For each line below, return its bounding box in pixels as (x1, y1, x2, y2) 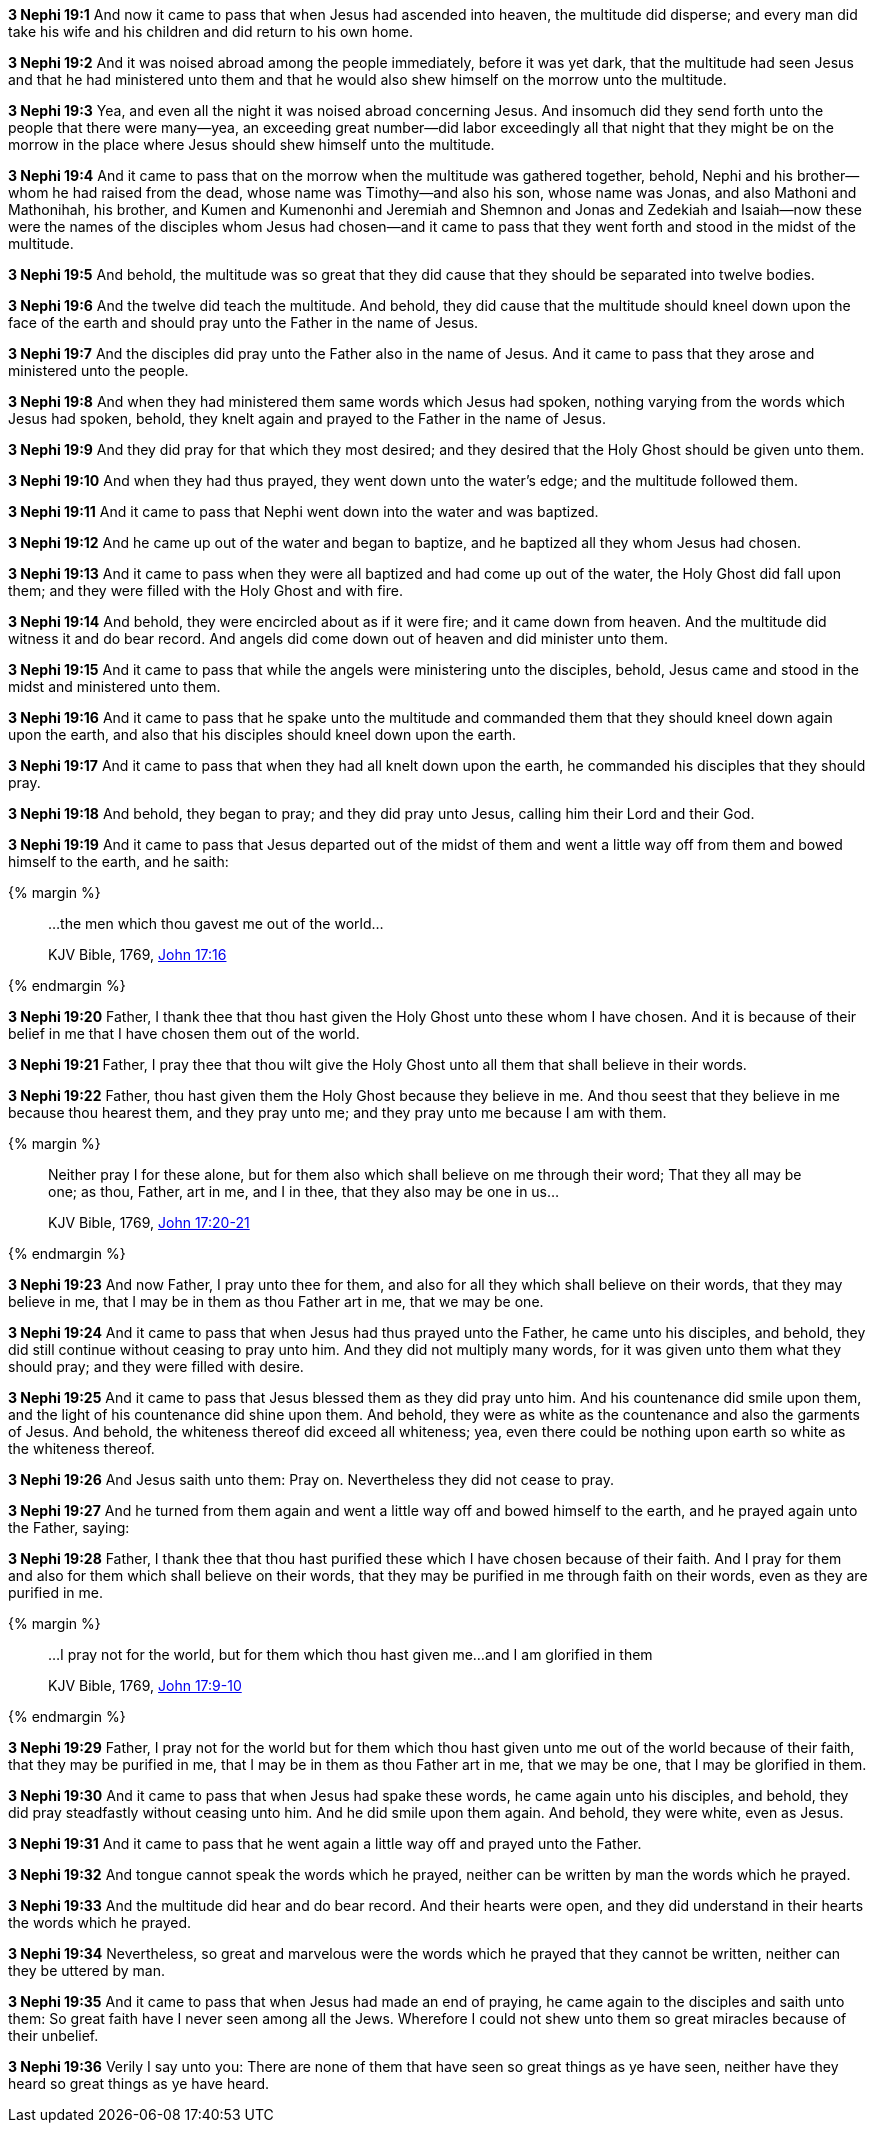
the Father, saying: (8, 1519, 130, 1536)
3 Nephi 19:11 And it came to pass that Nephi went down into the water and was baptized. (8, 503, 599, 520)
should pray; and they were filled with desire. (8, 1358, 304, 1375)
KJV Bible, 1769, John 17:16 (48, 946, 227, 963)
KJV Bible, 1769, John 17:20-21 (48, 1214, 250, 1231)
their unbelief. (8, 2027, 99, 2044)
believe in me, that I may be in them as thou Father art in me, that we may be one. (8, 1293, 544, 1310)
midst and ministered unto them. (8, 678, 221, 695)
